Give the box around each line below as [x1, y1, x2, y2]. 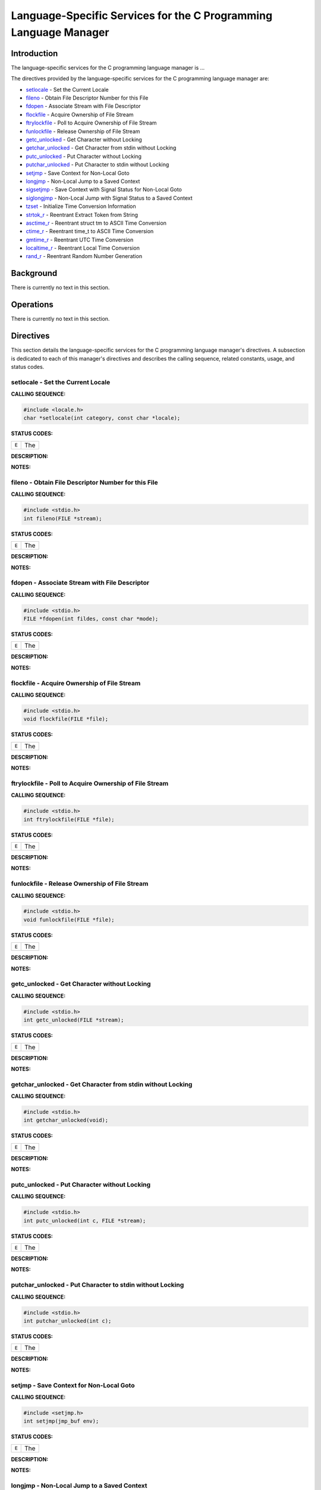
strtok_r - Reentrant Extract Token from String [26, 211, 138, 218]
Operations [11, 300, 53, 310]
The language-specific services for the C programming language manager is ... [11, 64, 205, 71]
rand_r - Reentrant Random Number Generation [26, 253, 143, 260]
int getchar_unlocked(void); [23, 1117, 109, 1123]
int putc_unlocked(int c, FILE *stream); [23, 1217, 146, 1224]
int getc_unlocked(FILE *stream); [23, 1017, 124, 1023]
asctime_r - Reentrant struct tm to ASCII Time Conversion [26, 219, 166, 226]
